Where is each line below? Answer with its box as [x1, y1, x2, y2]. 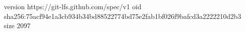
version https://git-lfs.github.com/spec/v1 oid [4, 1, 142, 11]
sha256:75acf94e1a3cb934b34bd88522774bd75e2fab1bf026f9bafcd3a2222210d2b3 [4, 11, 241, 21]
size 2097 [4, 20, 31, 31]
